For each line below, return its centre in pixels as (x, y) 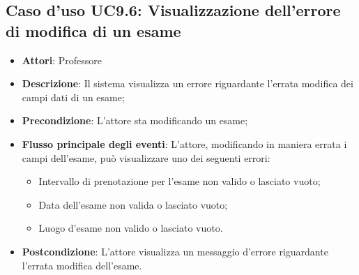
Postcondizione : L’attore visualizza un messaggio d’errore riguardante (175, 251)
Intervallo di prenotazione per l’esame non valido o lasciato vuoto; (179, 181)
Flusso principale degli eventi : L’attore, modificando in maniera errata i (184, 143)
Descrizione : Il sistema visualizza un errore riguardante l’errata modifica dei (188, 83)
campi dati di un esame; (73, 97)
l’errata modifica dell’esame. (82, 265)
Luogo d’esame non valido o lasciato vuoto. (131, 228)
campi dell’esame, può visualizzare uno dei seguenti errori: (146, 157)
